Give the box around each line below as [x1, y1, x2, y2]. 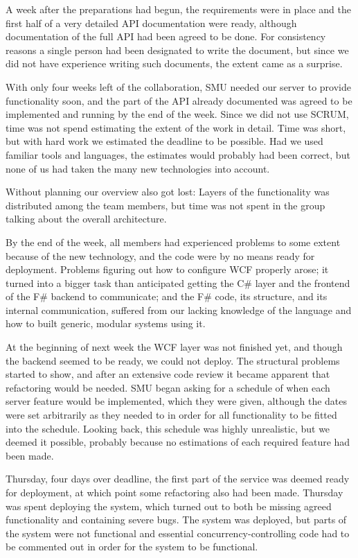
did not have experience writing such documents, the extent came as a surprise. [6, 56, 343, 71]
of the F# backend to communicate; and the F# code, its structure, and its [6, 289, 328, 304]
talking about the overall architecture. [6, 211, 167, 226]
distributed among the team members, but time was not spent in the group [6, 198, 325, 212]
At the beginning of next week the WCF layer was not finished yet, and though [6, 340, 343, 354]
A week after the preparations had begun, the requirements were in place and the [6, 2, 351, 16]
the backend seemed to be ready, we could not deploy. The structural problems [6, 353, 340, 367]
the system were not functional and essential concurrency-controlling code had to [6, 525, 350, 540]
